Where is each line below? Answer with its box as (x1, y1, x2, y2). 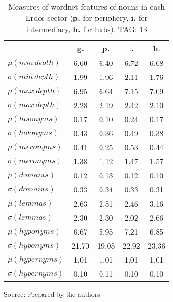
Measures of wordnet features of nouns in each (8, 1, 165, 12)
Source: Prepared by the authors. (4, 289, 102, 299)
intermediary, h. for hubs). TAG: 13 (26, 23, 147, 34)
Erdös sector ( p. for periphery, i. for (25, 12, 148, 23)
